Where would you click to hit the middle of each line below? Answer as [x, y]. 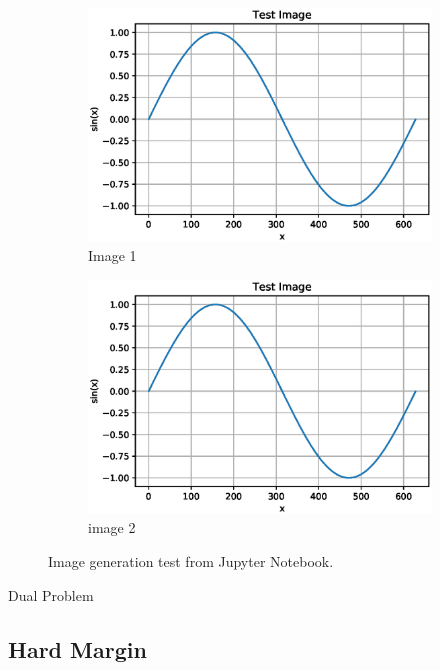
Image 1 [112, 255]
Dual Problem [51, 594]
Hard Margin [77, 648]
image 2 [112, 527]
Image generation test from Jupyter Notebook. [191, 561]
